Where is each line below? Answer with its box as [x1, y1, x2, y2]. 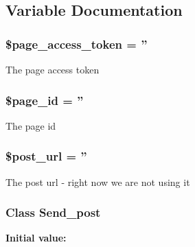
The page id [5, 118, 56, 132]
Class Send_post [5, 204, 101, 221]
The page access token [5, 62, 100, 76]
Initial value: [5, 231, 67, 245]
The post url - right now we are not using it [5, 174, 190, 189]
